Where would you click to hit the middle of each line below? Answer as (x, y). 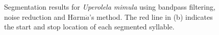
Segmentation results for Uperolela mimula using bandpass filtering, (110, 7)
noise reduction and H (39, 16)
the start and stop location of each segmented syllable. (89, 27)
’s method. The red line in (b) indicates (151, 16)
